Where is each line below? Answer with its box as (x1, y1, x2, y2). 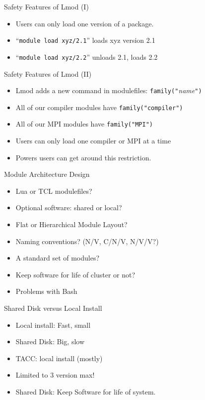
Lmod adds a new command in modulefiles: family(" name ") (15, 85, 202, 96)
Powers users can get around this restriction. (15, 152, 151, 162)
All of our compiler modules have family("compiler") (15, 102, 183, 112)
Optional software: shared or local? (15, 202, 122, 213)
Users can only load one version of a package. (15, 18, 154, 28)
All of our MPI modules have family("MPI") (15, 119, 153, 129)
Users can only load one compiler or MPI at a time (15, 135, 171, 146)
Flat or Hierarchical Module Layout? (15, 219, 128, 230)
